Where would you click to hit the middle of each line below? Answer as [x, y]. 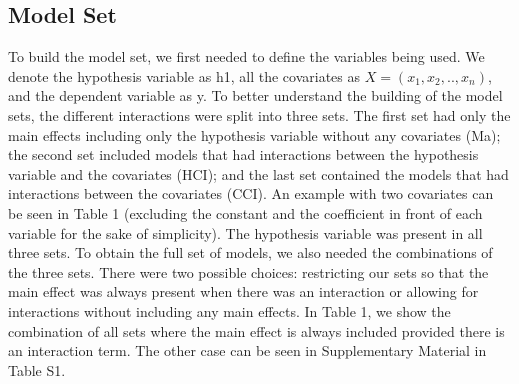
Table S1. [37, 369]
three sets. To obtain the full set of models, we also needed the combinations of [250, 252]
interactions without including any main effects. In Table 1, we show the [229, 310]
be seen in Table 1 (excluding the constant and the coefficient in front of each [245, 212]
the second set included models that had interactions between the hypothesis [243, 154]
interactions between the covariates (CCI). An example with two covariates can [251, 193]
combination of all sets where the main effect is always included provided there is [256, 330]
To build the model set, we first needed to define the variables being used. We [246, 56]
